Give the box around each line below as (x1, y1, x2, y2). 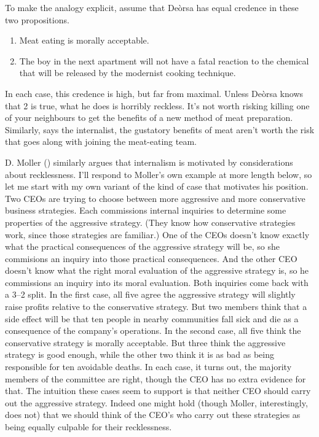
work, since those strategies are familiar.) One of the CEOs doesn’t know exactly (5, 228, 310, 241)
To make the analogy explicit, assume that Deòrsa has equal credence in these (5, 1, 299, 14)
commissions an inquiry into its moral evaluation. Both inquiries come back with (5, 276, 309, 288)
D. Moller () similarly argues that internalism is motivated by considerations (5, 155, 293, 168)
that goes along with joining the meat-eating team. (5, 135, 197, 148)
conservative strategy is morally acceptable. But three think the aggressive (5, 336, 286, 349)
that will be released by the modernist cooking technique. (19, 66, 236, 79)
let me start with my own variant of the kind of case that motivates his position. (5, 180, 309, 193)
